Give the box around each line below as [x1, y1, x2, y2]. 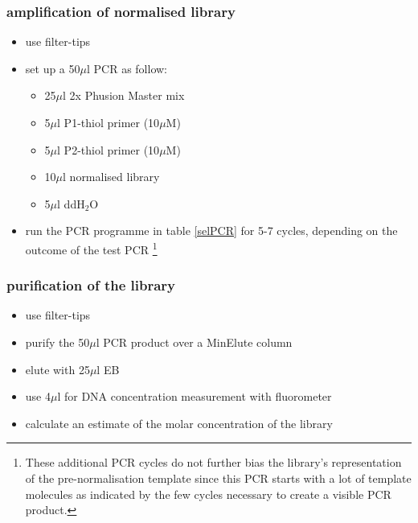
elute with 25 [25, 360, 90, 377]
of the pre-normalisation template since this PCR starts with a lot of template [25, 470, 412, 486]
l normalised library [63, 168, 160, 185]
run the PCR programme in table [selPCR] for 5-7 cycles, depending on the [25, 222, 398, 239]
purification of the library [6, 275, 176, 295]
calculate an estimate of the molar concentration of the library [25, 414, 333, 431]
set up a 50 [25, 60, 80, 76]
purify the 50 [25, 334, 90, 351]
